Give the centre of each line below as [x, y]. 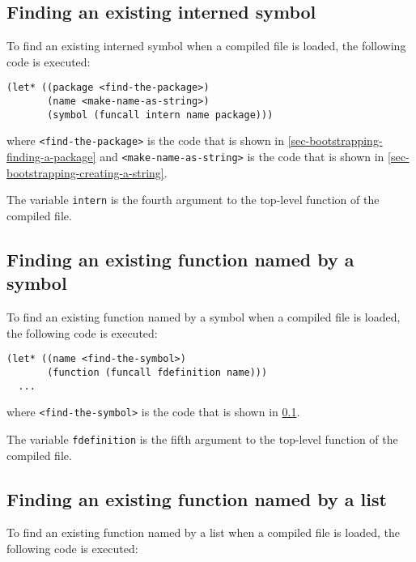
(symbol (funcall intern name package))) [160, 115]
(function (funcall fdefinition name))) [157, 372]
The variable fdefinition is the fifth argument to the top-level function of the [202, 439]
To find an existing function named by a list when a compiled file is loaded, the [203, 532]
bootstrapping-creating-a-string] [85, 172]
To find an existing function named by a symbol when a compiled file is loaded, [204, 317]
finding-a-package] [51, 157]
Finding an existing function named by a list [197, 498]
